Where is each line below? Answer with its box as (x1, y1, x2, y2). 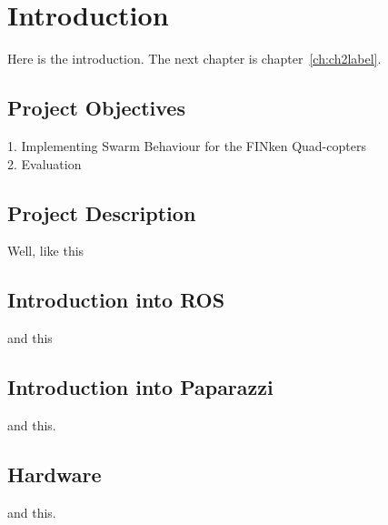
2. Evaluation (7, 154, 82, 173)
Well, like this (7, 241, 85, 260)
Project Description (7, 198, 196, 227)
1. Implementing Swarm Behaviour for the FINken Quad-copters (7, 136, 366, 155)
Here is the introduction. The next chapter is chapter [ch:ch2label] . (7, 49, 382, 68)
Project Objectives (7, 94, 185, 122)
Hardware (7, 459, 102, 488)
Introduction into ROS (7, 286, 225, 314)
